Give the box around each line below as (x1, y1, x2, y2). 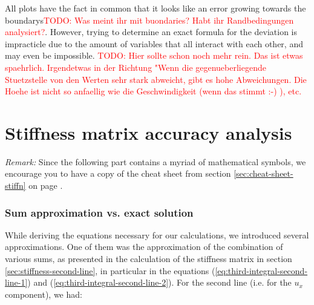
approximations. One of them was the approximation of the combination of (5, 240, 283, 253)
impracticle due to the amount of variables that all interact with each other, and (5, 37, 303, 50)
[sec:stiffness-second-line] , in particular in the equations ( (5, 264, 215, 277)
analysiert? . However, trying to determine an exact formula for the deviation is (5, 25, 297, 38)
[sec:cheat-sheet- (234, 167, 293, 180)
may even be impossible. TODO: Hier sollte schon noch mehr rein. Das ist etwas (5, 49, 303, 62)
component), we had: (5, 287, 82, 300)
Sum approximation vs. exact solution (5, 205, 194, 220)
